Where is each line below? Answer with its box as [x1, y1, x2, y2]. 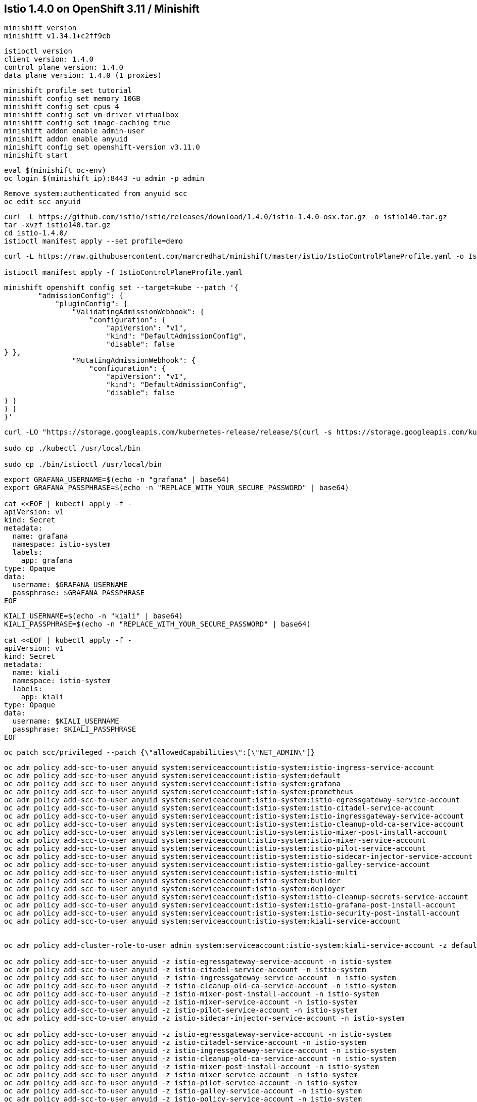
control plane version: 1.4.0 [4, 63, 124, 72]
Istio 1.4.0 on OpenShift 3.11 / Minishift [4, 3, 200, 15]
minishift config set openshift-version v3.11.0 [4, 143, 200, 152]
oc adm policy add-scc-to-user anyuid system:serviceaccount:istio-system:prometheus [4, 788, 354, 796]
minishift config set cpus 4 [4, 103, 119, 111]
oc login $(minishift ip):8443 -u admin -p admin [4, 174, 205, 183]
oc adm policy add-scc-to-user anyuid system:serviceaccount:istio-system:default [4, 772, 341, 780]
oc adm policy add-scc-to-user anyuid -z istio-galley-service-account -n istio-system [4, 1087, 362, 1095]
